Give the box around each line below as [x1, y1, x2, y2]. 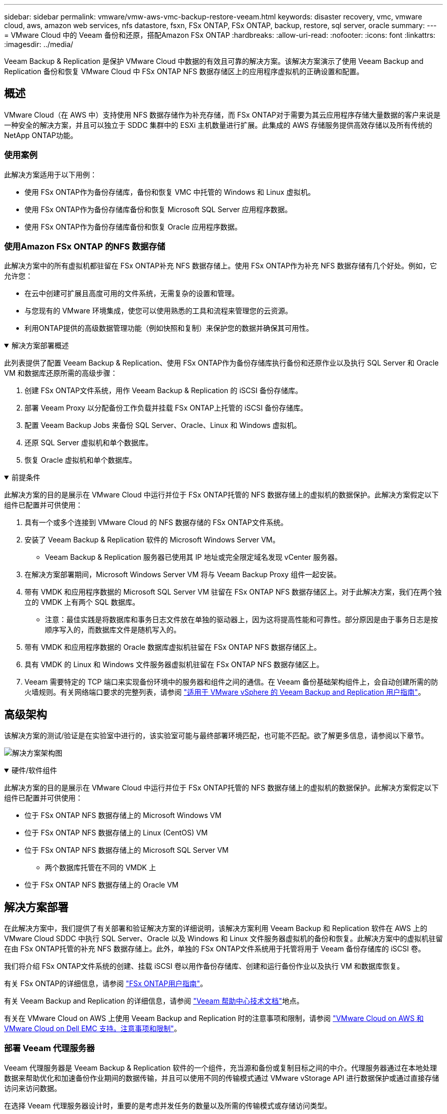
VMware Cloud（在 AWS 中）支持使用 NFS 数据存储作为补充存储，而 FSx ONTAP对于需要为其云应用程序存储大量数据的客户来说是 [4, 110, 441, 119]
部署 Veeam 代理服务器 [4, 1043, 95, 1054]
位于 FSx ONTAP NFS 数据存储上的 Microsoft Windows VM [24, 811, 221, 820]
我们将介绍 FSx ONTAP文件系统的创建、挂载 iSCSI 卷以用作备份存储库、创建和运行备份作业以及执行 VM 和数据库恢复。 [4, 962, 404, 971]
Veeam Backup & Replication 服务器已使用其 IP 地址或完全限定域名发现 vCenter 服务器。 [45, 553, 342, 562]
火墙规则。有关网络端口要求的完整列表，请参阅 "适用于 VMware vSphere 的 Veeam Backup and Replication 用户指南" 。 [24, 688, 426, 697]
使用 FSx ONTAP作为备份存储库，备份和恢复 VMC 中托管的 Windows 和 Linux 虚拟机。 [24, 187, 315, 196]
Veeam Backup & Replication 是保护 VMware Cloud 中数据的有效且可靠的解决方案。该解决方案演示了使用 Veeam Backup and [4, 57, 424, 65]
